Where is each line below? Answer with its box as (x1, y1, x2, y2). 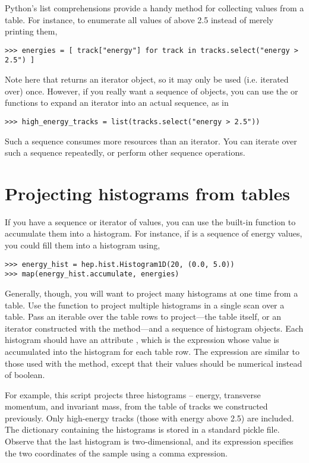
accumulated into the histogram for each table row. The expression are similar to (5, 345, 299, 357)
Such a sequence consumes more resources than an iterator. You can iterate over (5, 134, 297, 147)
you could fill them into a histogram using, (5, 239, 160, 251)
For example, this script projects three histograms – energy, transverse (5, 388, 261, 401)
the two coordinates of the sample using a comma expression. (5, 446, 228, 459)
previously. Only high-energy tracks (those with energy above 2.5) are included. (5, 411, 294, 424)
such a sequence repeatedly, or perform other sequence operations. (5, 146, 245, 159)
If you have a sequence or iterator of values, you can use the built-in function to (5, 215, 296, 228)
